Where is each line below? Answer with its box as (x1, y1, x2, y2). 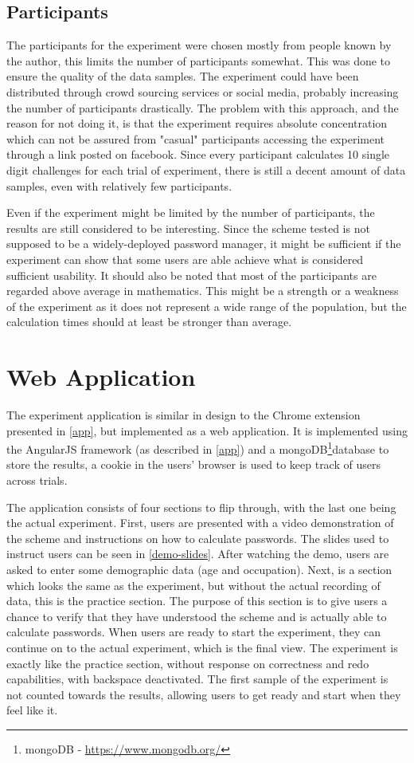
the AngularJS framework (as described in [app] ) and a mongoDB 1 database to (6, 439, 389, 457)
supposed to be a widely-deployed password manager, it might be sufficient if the (6, 235, 401, 252)
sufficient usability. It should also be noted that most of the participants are (6, 266, 377, 283)
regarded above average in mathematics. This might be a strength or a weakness (6, 282, 399, 299)
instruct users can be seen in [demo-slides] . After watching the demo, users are (6, 545, 389, 562)
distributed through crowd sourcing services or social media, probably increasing (6, 83, 399, 100)
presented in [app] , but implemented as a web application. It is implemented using (6, 422, 408, 439)
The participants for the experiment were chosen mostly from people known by (6, 37, 392, 53)
